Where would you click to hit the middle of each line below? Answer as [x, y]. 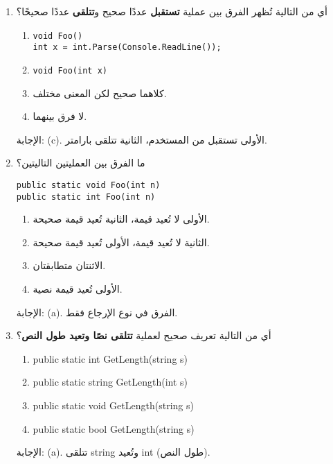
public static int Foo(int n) [86, 197]
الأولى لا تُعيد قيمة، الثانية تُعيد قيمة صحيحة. [121, 219]
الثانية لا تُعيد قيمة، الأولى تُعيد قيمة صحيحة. [121, 242]
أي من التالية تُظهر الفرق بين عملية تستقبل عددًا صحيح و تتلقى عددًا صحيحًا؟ [172, 11]
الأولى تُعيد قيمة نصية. [78, 289]
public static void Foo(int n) [88, 185]
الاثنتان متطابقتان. [69, 265]
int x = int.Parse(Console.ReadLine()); [127, 48]
